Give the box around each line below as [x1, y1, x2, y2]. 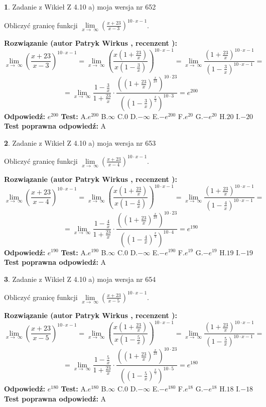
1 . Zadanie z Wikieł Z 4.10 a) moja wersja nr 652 [4, 2, 156, 12]
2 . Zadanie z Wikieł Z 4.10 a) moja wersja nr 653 [4, 137, 156, 148]
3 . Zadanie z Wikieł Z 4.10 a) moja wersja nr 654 [4, 273, 156, 284]
